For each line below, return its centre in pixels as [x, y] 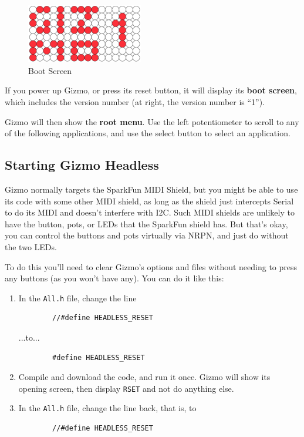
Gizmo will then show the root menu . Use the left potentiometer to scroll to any [152, 121]
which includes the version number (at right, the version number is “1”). [135, 102]
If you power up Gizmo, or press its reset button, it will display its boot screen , [151, 90]
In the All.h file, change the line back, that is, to [107, 408]
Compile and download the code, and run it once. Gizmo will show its [144, 377]
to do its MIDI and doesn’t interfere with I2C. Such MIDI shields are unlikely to [150, 212]
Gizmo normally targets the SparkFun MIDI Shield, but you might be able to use [151, 189]
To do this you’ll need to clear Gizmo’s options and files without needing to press [151, 266]
